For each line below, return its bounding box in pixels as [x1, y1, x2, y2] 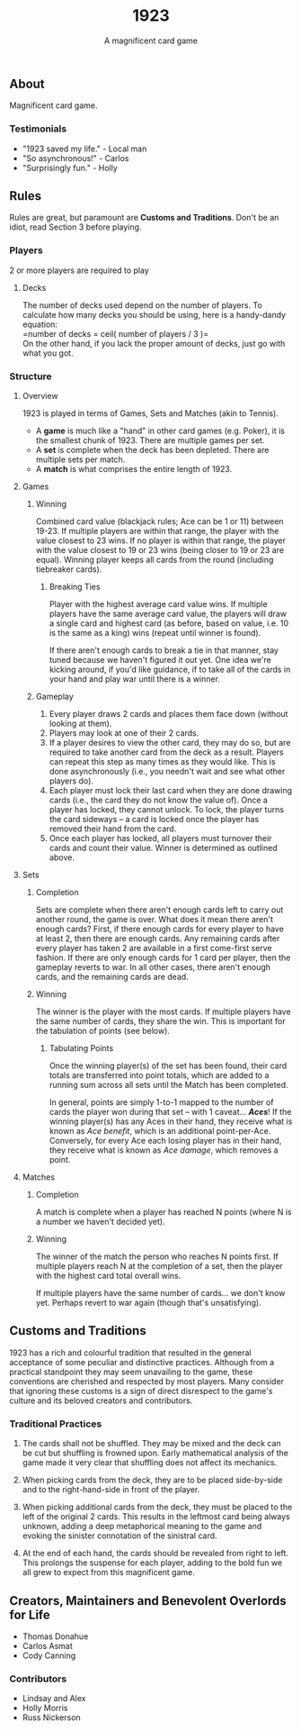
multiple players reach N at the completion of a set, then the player [35, 1261, 283, 1272]
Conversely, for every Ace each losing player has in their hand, [49, 1136, 282, 1146]
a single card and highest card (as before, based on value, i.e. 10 [49, 618, 289, 629]
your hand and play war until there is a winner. [49, 674, 220, 684]
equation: [22, 319, 58, 330]
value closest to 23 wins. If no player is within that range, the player [35, 535, 286, 546]
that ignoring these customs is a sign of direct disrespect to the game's [9, 1385, 273, 1396]
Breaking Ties [49, 582, 101, 593]
